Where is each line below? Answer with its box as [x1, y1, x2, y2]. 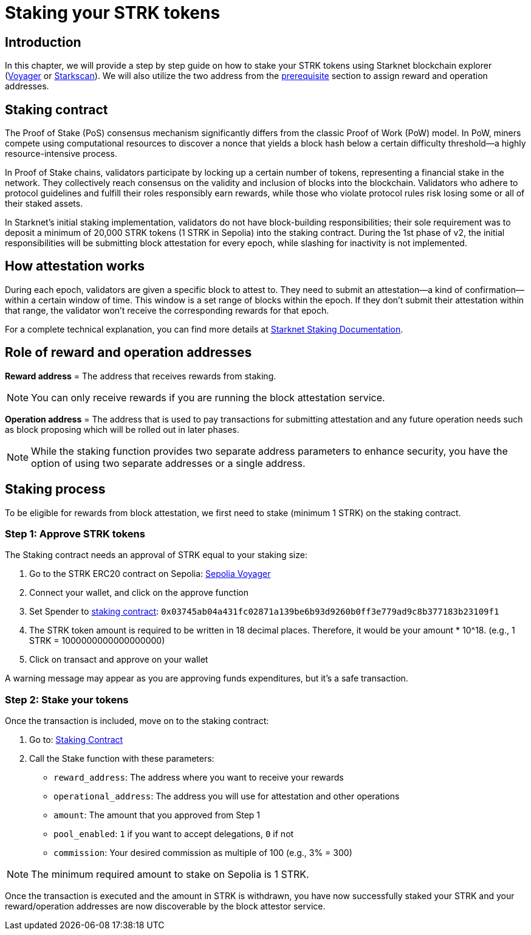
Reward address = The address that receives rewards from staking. [5, 370, 276, 381]
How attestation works [5, 258, 145, 274]
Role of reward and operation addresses [5, 345, 252, 361]
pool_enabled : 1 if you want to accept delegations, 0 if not [53, 829, 294, 840]
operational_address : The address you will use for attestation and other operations [53, 791, 400, 802]
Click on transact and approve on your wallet [29, 654, 208, 665]
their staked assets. [5, 198, 83, 209]
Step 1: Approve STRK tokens [5, 527, 145, 540]
